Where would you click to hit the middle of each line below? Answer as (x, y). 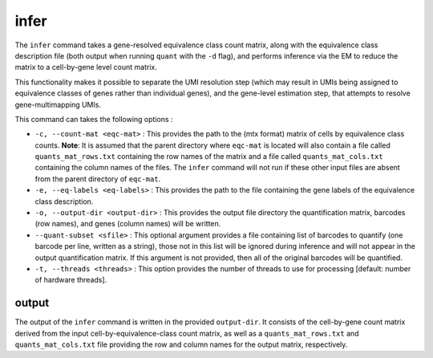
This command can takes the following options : (94, 119)
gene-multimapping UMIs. (58, 104)
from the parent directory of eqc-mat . (98, 179)
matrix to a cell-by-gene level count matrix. (86, 67)
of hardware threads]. (71, 280)
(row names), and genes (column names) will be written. (128, 224)
